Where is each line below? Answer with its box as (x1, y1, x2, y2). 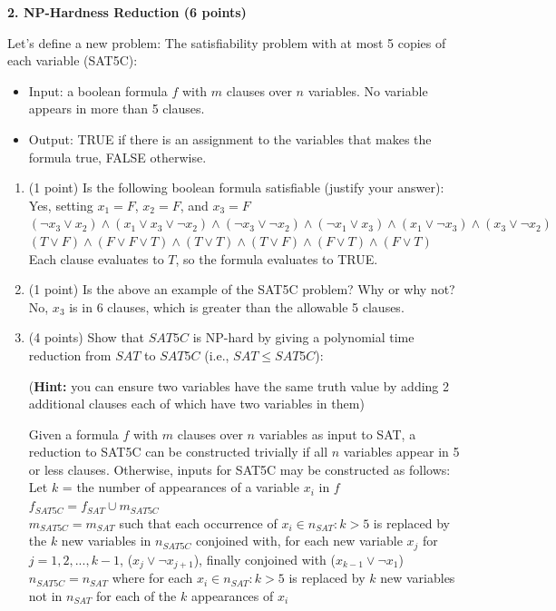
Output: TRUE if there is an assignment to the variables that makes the (28, 129, 432, 148)
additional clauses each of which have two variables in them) (28, 394, 365, 413)
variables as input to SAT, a (258, 424, 416, 443)
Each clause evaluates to (28, 249, 164, 268)
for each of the (95, 586, 177, 605)
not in (28, 586, 63, 605)
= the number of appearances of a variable (62, 478, 299, 497)
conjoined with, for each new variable (195, 531, 403, 550)
